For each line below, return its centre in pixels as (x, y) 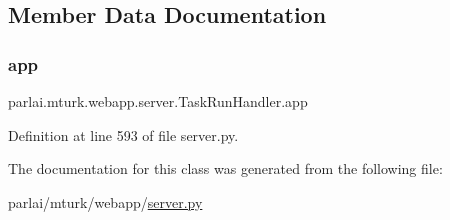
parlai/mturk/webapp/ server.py (105, 201)
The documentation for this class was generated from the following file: (225, 168)
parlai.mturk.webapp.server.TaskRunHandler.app (158, 101)
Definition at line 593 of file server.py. (123, 134)
